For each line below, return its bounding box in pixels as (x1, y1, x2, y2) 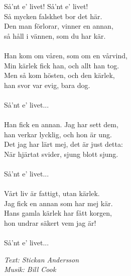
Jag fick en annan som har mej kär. (4, 198, 113, 208)
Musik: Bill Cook (4, 264, 56, 274)
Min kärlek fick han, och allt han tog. (4, 60, 119, 70)
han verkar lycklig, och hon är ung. (4, 129, 112, 139)
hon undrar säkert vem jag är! (4, 218, 96, 228)
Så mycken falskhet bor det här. (4, 11, 102, 21)
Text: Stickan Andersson (4, 254, 79, 264)
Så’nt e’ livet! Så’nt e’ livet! (4, 1, 88, 11)
